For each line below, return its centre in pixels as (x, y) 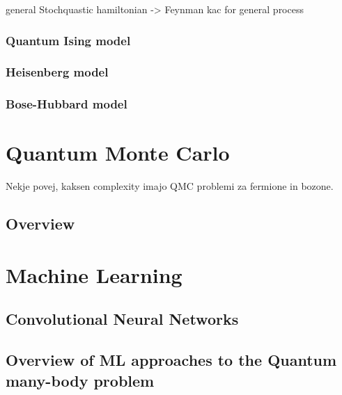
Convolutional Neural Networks (122, 319)
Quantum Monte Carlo (118, 153)
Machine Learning (94, 274)
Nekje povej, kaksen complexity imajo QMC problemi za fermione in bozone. (170, 186)
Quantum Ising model (68, 40)
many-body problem (80, 380)
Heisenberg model (57, 72)
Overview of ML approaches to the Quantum (171, 360)
